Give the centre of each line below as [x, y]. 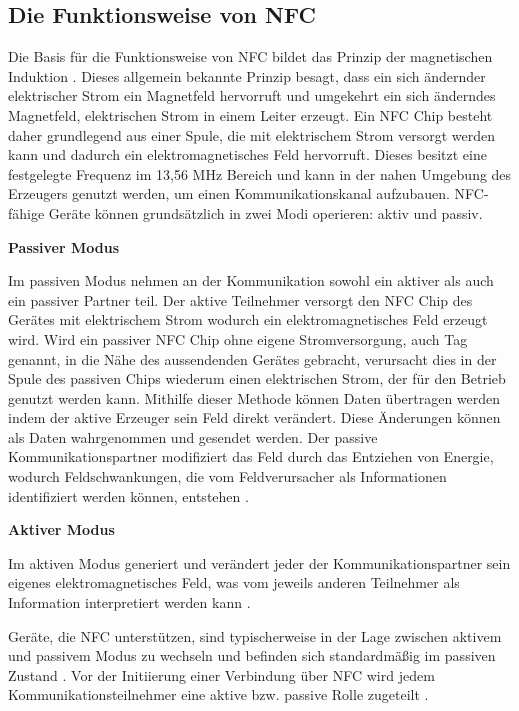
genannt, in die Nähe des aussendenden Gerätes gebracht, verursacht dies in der [252, 358]
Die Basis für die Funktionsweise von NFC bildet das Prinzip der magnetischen [250, 56]
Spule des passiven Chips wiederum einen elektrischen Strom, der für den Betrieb [257, 378]
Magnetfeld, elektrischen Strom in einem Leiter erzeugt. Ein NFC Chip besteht [250, 114]
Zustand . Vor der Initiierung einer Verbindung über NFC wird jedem [221, 674]
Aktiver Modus [61, 529]
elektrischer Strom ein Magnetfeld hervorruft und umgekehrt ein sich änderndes [252, 95]
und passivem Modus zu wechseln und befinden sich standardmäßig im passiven [252, 655]
